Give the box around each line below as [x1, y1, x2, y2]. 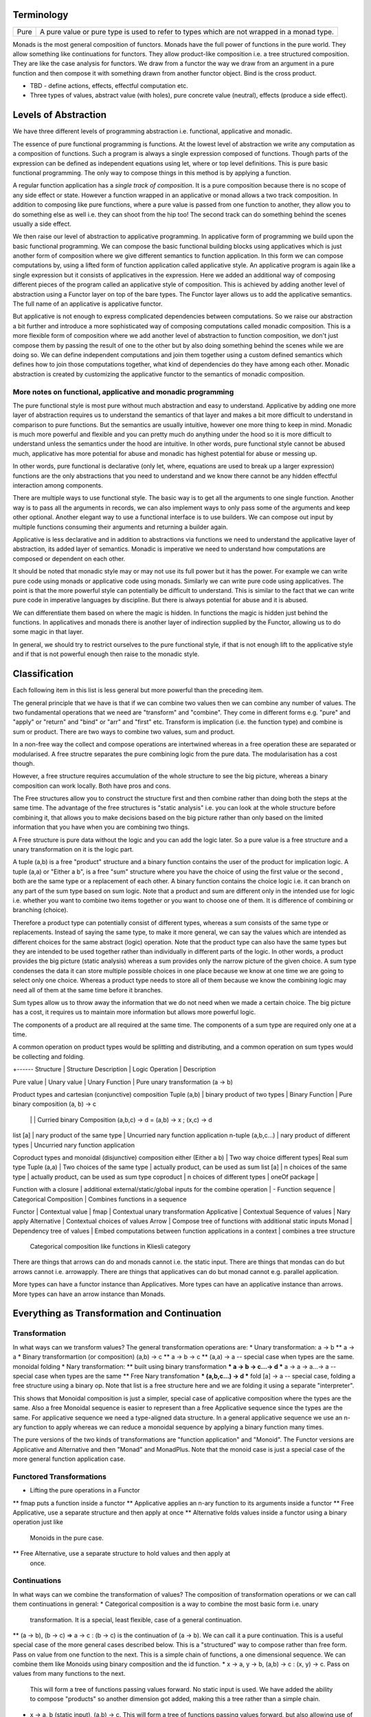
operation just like [12, 1518, 63, 1526]
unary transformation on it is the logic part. [12, 845, 134, 854]
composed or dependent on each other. [12, 554, 126, 562]
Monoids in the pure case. [30, 1534, 104, 1542]
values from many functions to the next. [12, 1670, 126, 1678]
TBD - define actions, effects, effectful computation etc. [30, 82, 188, 90]
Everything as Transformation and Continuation [12, 1308, 222, 1319]
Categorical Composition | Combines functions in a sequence [12, 1195, 187, 1203]
